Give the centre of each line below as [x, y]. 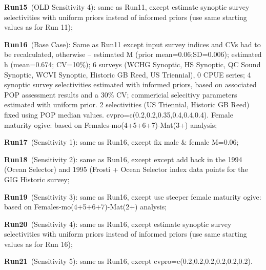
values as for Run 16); [38, 244]
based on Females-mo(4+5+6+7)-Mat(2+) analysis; [86, 207]
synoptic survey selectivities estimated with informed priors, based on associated [130, 84]
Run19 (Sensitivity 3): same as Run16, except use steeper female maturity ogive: [133, 196]
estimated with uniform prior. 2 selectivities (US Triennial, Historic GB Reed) [127, 104]
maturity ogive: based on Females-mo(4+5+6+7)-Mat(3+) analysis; [111, 124]
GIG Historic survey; [37, 179]
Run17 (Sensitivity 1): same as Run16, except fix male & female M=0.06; [121, 142]
